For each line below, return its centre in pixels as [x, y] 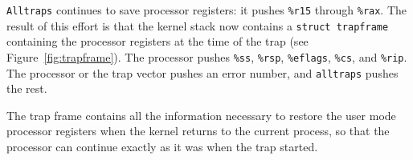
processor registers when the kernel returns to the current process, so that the [198, 131]
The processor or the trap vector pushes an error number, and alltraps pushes [202, 72]
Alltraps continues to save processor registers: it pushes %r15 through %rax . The [207, 10]
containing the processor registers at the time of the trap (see [157, 41]
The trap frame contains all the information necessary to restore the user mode [201, 115]
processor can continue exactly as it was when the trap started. [162, 146]
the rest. [27, 88]
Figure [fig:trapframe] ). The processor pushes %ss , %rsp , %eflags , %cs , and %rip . [207, 56]
